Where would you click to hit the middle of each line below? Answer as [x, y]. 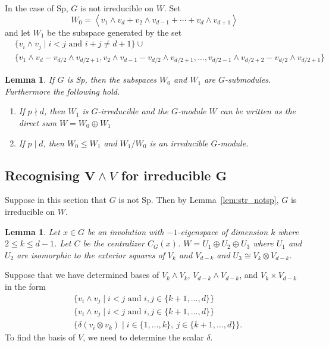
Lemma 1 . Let [32, 231]
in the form [25, 286]
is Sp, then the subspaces [112, 79]
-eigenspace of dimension [223, 231]
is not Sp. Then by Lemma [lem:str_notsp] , [199, 200]
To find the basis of [40, 337]
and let [18, 32]
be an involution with [126, 231]
